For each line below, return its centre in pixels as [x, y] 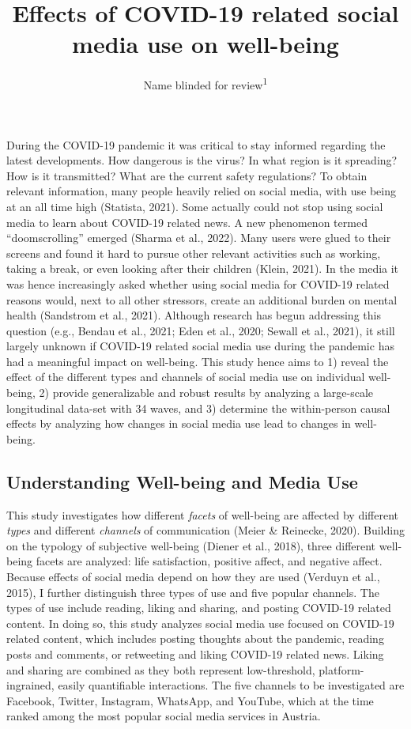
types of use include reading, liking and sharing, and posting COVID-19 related [199, 608]
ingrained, [30, 685]
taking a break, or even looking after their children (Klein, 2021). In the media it [203, 268]
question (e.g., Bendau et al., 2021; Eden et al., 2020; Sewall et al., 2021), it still [201, 330]
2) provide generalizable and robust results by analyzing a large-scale [206, 393]
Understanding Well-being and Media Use [182, 481]
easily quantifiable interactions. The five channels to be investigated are [231, 685]
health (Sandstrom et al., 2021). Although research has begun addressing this [194, 315]
